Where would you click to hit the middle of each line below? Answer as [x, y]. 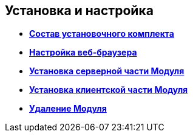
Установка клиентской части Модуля [109, 90]
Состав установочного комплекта [102, 34]
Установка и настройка [79, 11]
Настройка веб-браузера [83, 53]
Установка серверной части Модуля [107, 71]
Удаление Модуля [68, 109]
